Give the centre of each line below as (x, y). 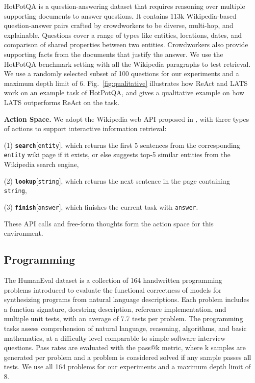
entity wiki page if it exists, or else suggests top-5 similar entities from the (117, 154)
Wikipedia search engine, (41, 164)
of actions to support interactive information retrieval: (85, 128)
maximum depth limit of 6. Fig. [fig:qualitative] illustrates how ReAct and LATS (126, 83)
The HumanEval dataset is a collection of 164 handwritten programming (113, 280)
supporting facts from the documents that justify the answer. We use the (114, 54)
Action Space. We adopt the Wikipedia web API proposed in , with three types (127, 119)
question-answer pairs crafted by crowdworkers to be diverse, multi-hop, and (119, 25)
